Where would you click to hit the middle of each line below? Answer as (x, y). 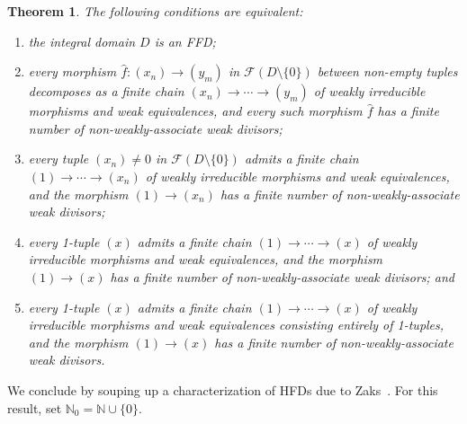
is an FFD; (185, 41)
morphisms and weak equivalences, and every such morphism (195, 111)
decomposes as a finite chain (106, 91)
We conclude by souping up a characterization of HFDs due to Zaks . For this (223, 389)
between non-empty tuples (387, 71)
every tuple (58, 159)
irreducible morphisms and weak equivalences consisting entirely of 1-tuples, (236, 325)
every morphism (72, 71)
